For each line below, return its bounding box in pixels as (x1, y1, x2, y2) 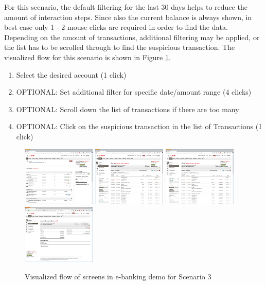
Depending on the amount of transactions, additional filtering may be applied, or (4, 31, 260, 42)
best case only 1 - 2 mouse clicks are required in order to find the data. (4, 22, 228, 32)
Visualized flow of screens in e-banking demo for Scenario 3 (25, 271, 211, 281)
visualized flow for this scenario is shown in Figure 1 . (4, 51, 171, 62)
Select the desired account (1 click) (16, 69, 127, 80)
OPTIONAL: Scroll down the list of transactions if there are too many (16, 103, 239, 114)
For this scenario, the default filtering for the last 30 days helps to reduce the (4, 2, 247, 12)
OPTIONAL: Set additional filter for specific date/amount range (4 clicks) (16, 86, 252, 97)
